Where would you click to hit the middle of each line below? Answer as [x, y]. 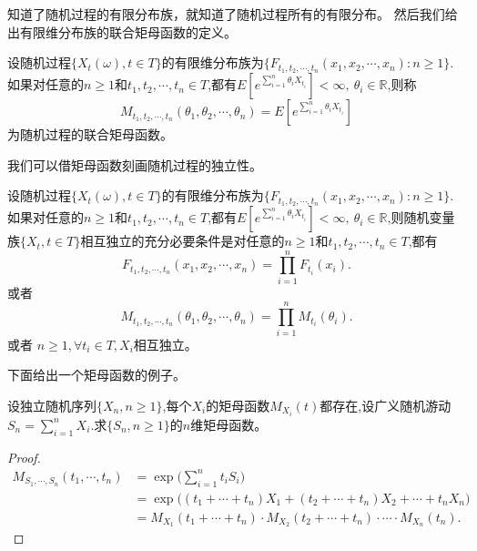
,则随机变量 [421, 217]
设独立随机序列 [52, 405]
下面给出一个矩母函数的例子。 [96, 375]
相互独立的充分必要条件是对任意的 [183, 241]
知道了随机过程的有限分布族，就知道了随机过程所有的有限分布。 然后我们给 [233, 14]
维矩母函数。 [229, 424]
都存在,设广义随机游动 [386, 405]
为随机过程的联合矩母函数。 [90, 134]
